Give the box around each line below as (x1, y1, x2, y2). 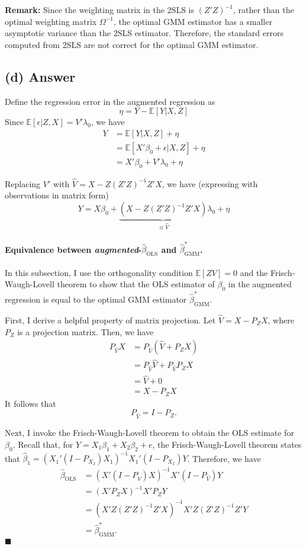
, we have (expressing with (162, 177, 258, 190)
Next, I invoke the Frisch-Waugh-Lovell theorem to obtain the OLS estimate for (5, 426, 294, 439)
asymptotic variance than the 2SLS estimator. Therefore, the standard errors (5, 27, 284, 39)
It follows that (5, 397, 56, 409)
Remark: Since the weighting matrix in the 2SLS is (5, 4, 195, 15)
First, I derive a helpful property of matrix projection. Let (5, 313, 216, 326)
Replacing (5, 177, 41, 190)
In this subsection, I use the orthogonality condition (5, 266, 193, 278)
